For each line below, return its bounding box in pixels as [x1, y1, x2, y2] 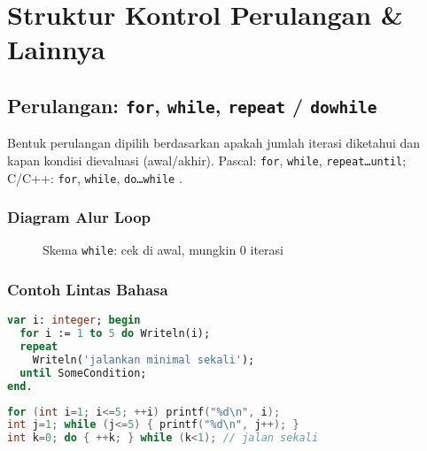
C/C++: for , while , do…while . [7, 168, 182, 187]
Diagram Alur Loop [7, 206, 151, 228]
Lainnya [7, 31, 105, 67]
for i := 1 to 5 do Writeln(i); [19, 327, 211, 340]
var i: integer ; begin [7, 314, 141, 327]
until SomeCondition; [19, 366, 147, 379]
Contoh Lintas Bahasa [7, 279, 168, 301]
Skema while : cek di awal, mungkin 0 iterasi [43, 241, 283, 259]
